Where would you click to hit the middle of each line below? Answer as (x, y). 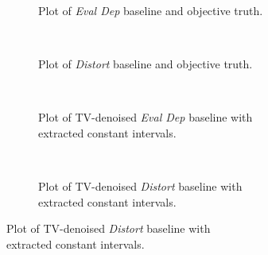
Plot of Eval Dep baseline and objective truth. (151, 10)
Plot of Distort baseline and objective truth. (146, 64)
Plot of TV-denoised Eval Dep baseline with (146, 117)
